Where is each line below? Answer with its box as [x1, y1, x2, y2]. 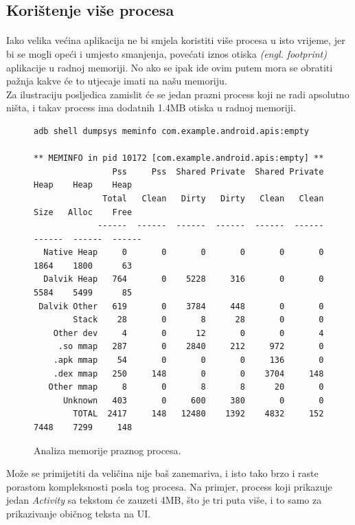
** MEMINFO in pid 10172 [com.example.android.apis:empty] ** [34, 153, 324, 164]
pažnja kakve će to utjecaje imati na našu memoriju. [6, 74, 227, 88]
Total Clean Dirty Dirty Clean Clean [102, 193, 324, 203]
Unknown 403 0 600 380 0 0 [62, 395, 324, 405]
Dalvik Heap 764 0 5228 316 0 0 [43, 274, 324, 284]
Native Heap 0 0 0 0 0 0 [43, 247, 324, 258]
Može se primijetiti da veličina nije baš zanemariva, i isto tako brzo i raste [6, 466, 319, 480]
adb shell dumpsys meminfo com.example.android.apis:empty [34, 126, 309, 136]
